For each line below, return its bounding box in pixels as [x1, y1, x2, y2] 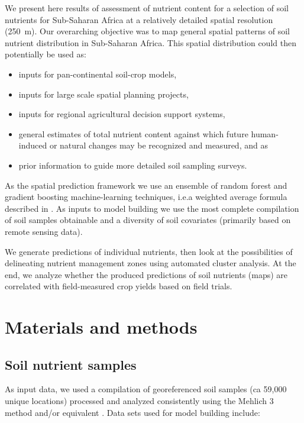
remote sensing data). [5, 225, 83, 237]
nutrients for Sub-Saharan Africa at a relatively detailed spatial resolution [5, 13, 273, 25]
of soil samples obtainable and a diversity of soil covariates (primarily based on [5, 214, 291, 226]
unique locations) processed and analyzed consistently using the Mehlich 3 [5, 395, 274, 407]
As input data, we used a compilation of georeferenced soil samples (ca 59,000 [5, 383, 287, 395]
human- [251, 127, 279, 140]
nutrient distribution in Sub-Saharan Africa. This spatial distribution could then [5, 36, 296, 49]
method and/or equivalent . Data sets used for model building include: [5, 406, 260, 418]
